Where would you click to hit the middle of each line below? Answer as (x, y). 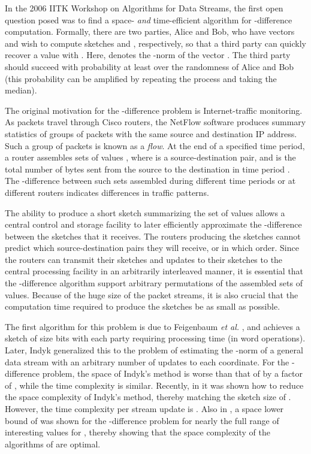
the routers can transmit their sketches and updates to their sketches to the (144, 259)
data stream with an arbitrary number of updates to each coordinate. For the (147, 361)
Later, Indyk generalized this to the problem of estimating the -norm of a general (154, 350)
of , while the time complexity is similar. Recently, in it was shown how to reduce (154, 385)
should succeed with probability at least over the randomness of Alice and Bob (150, 66)
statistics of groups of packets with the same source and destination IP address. (151, 133)
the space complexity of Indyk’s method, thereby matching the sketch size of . (148, 397)
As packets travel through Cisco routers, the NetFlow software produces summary (155, 122)
